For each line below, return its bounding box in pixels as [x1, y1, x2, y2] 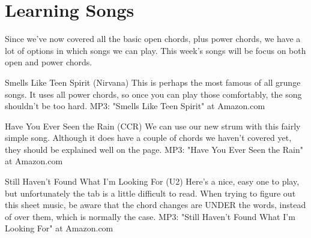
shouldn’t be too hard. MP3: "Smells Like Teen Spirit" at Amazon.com [5, 100, 265, 112]
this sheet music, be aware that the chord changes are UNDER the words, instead [5, 198, 306, 211]
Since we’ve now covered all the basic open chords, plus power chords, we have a [5, 32, 301, 45]
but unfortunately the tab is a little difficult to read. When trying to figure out [5, 186, 296, 199]
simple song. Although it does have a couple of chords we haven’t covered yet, [5, 131, 292, 144]
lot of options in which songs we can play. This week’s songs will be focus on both [5, 44, 306, 56]
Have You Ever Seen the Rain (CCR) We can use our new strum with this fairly [5, 119, 301, 132]
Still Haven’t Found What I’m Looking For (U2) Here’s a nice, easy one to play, [5, 175, 300, 188]
